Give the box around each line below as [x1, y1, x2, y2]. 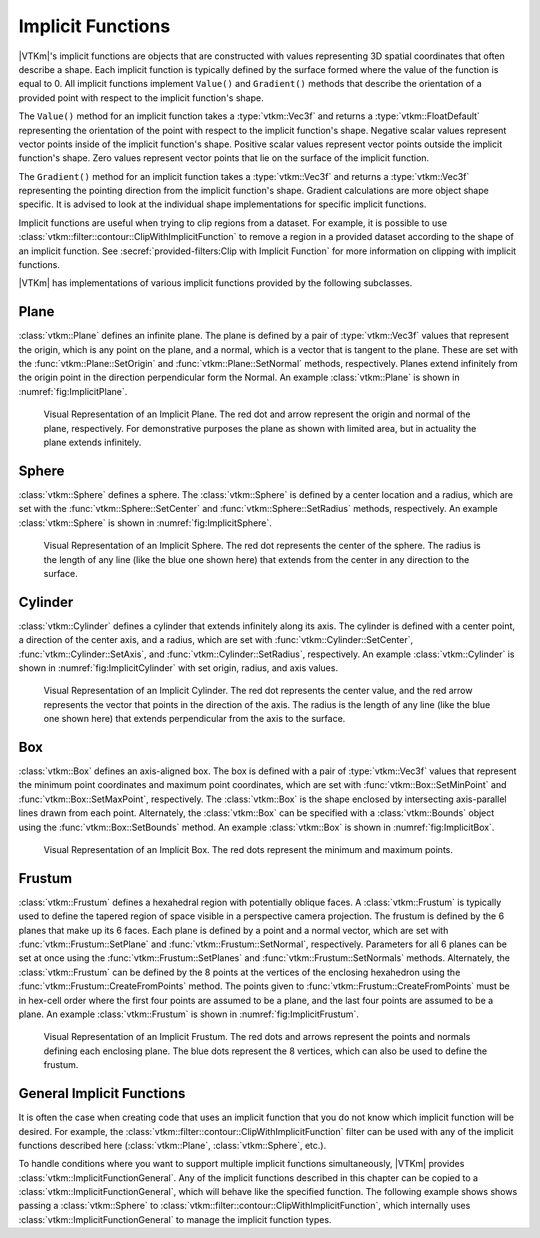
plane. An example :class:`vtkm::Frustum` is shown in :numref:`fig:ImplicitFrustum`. [18, 1008, 360, 1020]
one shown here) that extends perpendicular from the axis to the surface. [43, 713, 346, 725]
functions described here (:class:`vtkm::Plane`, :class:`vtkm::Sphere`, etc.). [18, 1139, 327, 1151]
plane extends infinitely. [43, 436, 142, 449]
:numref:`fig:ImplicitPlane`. [18, 385, 128, 397]
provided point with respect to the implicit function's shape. [18, 91, 264, 104]
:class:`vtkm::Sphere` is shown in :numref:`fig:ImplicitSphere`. [18, 516, 272, 529]
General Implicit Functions [18, 1085, 186, 1102]
